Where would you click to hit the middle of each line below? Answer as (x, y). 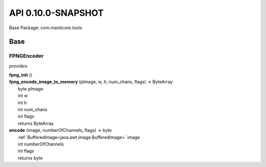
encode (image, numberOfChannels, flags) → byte (60, 130)
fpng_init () (21, 75)
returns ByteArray (36, 123)
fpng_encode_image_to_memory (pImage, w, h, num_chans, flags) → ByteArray (91, 82)
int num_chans (33, 110)
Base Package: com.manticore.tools (46, 28)
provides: (19, 66)
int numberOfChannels (41, 144)
